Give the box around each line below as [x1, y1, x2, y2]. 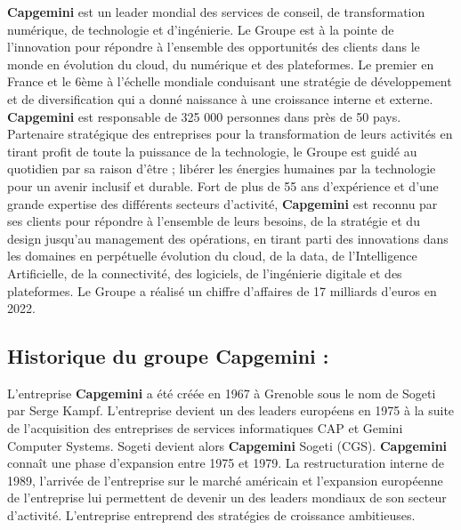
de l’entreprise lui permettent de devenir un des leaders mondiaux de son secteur [7, 488, 447, 507]
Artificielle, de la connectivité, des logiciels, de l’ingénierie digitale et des [7, 263, 402, 282]
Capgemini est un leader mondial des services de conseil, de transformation [7, 3, 425, 20]
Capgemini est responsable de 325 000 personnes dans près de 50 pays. [7, 107, 401, 125]
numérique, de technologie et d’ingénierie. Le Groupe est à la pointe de [7, 20, 394, 38]
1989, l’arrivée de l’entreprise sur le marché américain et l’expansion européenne [7, 470, 443, 489]
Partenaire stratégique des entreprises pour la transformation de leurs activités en [7, 124, 453, 143]
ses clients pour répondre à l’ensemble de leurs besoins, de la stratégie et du [7, 212, 420, 230]
